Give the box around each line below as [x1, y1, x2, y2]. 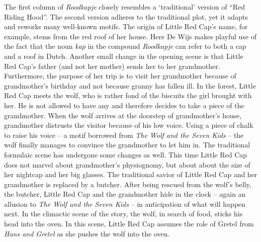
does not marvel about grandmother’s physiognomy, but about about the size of [4, 159, 250, 170]
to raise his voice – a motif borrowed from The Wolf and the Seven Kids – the [4, 129, 244, 140]
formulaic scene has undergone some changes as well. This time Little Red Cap [4, 149, 247, 159]
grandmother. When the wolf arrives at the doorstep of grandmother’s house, [4, 110, 242, 120]
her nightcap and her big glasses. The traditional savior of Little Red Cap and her [4, 169, 257, 180]
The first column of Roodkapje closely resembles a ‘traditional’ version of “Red [4, 2, 245, 12]
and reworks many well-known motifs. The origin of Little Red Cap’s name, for [4, 21, 248, 32]
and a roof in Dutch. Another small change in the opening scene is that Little [4, 50, 243, 61]
